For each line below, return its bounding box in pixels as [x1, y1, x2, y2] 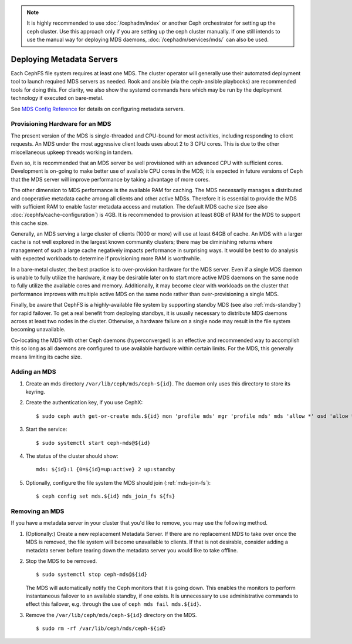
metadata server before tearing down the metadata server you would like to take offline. [25, 546, 238, 554]
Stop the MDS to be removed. [25, 557, 97, 564]
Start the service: [25, 426, 67, 433]
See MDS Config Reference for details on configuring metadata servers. [11, 105, 185, 112]
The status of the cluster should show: [25, 452, 119, 459]
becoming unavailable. [11, 326, 66, 333]
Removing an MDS [11, 507, 65, 515]
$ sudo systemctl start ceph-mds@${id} [36, 440, 151, 446]
